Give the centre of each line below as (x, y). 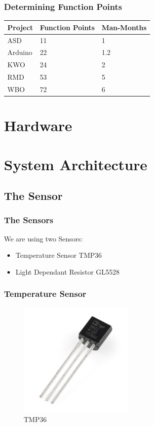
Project (20, 27)
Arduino (20, 52)
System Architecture (76, 164)
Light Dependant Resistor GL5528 (68, 271)
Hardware (38, 125)
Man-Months (124, 27)
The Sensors (29, 220)
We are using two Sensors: (43, 238)
